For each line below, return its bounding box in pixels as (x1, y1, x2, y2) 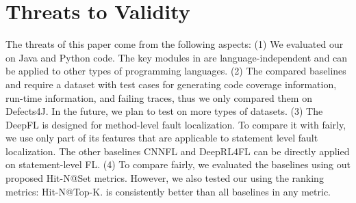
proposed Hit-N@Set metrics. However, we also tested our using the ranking (5, 171, 324, 185)
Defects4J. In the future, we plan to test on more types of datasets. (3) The (5, 104, 323, 118)
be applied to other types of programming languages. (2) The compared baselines (5, 64, 346, 78)
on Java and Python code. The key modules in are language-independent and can (5, 50, 348, 64)
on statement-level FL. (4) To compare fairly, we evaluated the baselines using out (5, 157, 351, 172)
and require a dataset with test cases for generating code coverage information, (5, 77, 337, 91)
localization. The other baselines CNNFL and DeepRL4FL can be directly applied (5, 144, 350, 158)
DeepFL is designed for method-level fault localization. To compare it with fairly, (5, 117, 346, 131)
